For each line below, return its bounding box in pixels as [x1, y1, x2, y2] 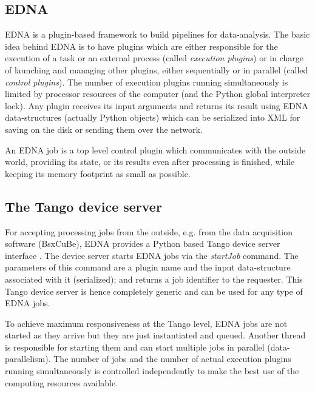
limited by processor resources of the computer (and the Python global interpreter [5, 87, 311, 100]
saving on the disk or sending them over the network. [5, 123, 203, 135]
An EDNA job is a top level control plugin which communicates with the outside [5, 143, 306, 156]
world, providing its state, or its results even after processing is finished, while [5, 155, 295, 168]
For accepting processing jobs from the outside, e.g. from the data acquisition [5, 225, 293, 238]
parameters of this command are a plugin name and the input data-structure [5, 261, 291, 274]
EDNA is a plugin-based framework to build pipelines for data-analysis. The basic [5, 28, 310, 41]
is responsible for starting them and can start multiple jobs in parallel [5, 340, 265, 353]
